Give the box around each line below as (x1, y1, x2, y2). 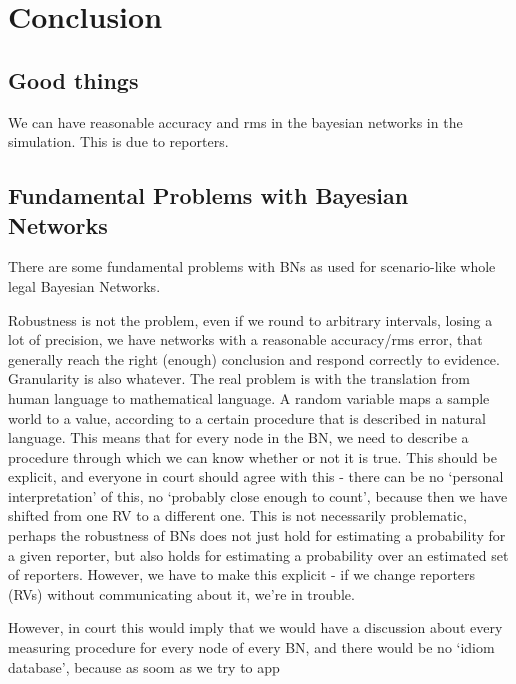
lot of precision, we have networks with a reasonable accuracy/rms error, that (8, 329, 483, 350)
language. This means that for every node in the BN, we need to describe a (8, 427, 469, 448)
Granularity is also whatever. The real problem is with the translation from (8, 368, 470, 389)
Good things (8, 64, 139, 95)
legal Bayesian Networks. (8, 275, 161, 296)
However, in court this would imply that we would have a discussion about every (8, 617, 503, 638)
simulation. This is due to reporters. (8, 131, 229, 152)
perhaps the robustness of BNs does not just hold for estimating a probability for (8, 525, 506, 546)
